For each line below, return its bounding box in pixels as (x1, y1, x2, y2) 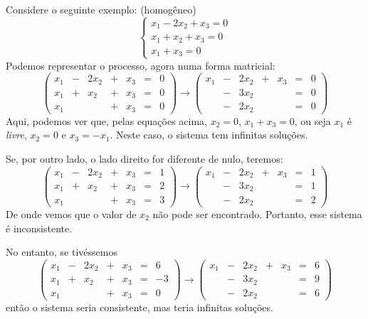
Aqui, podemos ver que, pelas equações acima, (6, 113, 207, 128)
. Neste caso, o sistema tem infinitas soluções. (110, 127, 308, 142)
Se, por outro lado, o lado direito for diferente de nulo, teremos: (6, 151, 283, 166)
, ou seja (294, 113, 331, 128)
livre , (6, 127, 27, 142)
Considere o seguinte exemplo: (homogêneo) (6, 2, 196, 16)
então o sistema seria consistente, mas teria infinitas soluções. (6, 300, 273, 315)
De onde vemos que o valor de (6, 207, 137, 221)
